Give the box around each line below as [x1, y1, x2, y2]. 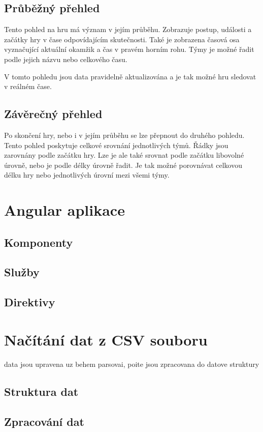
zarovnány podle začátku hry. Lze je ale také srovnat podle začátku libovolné [4, 150, 244, 160]
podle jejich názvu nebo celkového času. [4, 53, 127, 64]
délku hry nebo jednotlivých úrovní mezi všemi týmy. [4, 169, 170, 180]
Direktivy [4, 294, 55, 310]
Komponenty [4, 234, 73, 250]
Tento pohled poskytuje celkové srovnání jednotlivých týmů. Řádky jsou [4, 139, 228, 150]
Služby [4, 264, 40, 280]
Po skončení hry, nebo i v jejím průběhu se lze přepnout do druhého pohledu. [4, 129, 245, 140]
